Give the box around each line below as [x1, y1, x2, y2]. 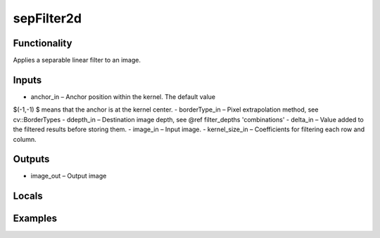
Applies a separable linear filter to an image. [13, 56, 141, 65]
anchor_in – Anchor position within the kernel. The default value [30, 92, 216, 101]
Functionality [13, 37, 72, 49]
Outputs [13, 153, 50, 165]
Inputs [13, 74, 42, 86]
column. [13, 135, 37, 143]
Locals [13, 190, 43, 202]
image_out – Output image [30, 172, 107, 180]
